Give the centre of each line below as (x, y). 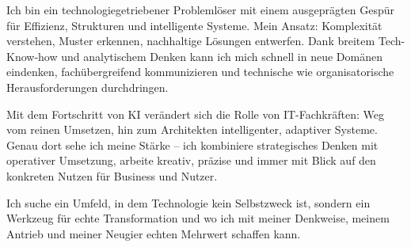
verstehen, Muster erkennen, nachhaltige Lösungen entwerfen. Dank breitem (191, 41)
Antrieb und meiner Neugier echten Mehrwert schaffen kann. (154, 233)
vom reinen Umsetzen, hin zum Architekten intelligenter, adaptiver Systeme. (192, 129)
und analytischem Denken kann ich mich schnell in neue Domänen (222, 56)
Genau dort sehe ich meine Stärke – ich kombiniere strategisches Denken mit (192, 144)
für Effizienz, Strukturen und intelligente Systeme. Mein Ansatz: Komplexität (194, 25)
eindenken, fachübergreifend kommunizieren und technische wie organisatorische (200, 72)
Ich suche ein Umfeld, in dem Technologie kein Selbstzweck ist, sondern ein (188, 202)
